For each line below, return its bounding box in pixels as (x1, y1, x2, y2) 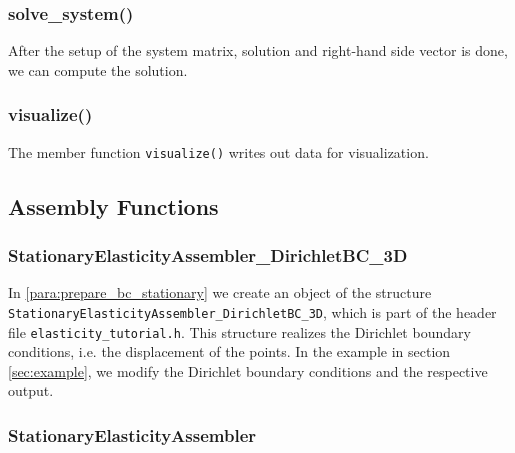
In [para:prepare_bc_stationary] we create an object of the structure (8, 282, 432, 303)
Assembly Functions (8, 190, 219, 221)
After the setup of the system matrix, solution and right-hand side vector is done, (8, 40, 508, 61)
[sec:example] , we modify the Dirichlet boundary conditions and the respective (8, 360, 488, 381)
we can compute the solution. (8, 59, 188, 80)
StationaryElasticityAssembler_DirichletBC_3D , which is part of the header (8, 301, 497, 322)
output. (8, 380, 54, 401)
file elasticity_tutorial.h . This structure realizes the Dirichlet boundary (8, 321, 471, 342)
